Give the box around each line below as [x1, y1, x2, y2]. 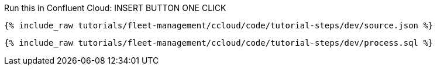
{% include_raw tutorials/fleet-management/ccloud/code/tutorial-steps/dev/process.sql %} [4, 38, 433, 47]
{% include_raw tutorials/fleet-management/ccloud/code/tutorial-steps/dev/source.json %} [4, 21, 433, 30]
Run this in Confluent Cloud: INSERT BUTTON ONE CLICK [4, 3, 226, 13]
